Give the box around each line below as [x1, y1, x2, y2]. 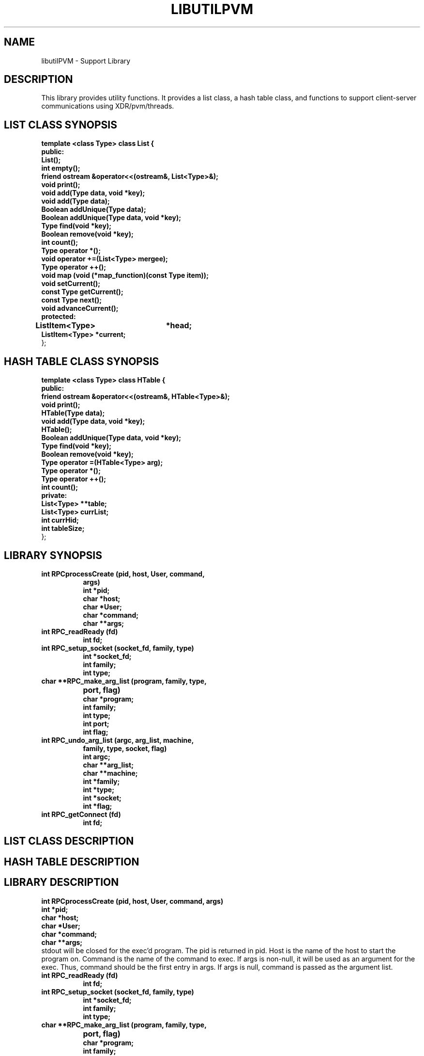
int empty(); [41, 164, 80, 173]
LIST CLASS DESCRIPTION [4, 835, 134, 848]
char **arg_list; [83, 760, 134, 769]
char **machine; [83, 768, 138, 777]
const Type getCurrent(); [41, 288, 123, 296]
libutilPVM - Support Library [41, 56, 131, 65]
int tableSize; [41, 524, 85, 533]
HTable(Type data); [41, 409, 105, 417]
